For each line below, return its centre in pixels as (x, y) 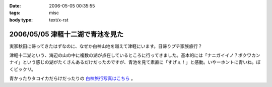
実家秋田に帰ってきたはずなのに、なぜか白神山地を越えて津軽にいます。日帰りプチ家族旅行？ (106, 46)
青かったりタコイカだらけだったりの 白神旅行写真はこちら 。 (72, 78)
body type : (21, 19)
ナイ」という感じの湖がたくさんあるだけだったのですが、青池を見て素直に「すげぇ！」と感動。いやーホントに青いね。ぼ (135, 62)
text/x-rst (59, 19)
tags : (15, 13)
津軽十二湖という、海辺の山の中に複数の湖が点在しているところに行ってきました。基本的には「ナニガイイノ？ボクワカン (135, 55)
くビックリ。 (23, 69)
